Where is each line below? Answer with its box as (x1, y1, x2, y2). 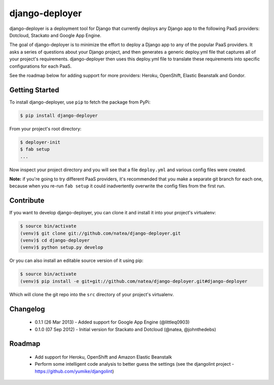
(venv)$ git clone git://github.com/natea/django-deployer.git (20, 230, 181, 236)
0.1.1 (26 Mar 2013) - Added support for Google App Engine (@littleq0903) (35, 319, 190, 325)
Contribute (9, 196, 45, 205)
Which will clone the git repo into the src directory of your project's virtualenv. (9, 291, 174, 297)
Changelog (9, 305, 45, 313)
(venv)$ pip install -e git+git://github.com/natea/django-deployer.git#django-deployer (20, 278, 248, 284)
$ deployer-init (20, 139, 61, 145)
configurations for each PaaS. (9, 63, 72, 69)
